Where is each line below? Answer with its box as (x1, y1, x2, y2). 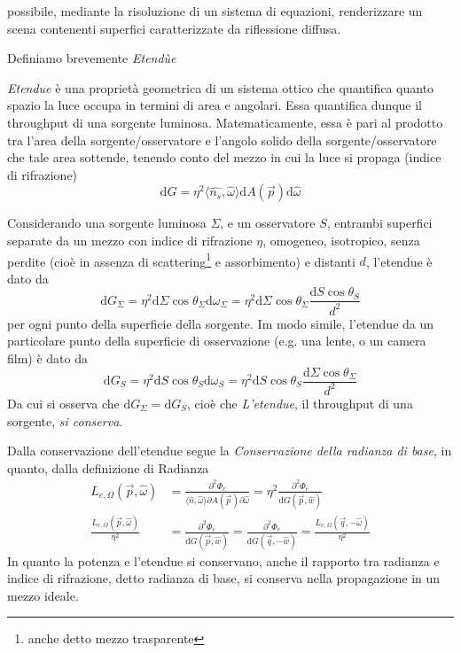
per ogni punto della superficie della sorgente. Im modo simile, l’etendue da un (7, 314, 434, 332)
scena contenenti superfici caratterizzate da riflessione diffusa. (7, 19, 341, 37)
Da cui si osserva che (7, 393, 120, 412)
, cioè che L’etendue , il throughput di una (187, 393, 413, 412)
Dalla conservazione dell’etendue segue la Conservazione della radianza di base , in (7, 441, 452, 460)
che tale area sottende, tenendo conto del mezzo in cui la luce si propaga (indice (7, 148, 441, 167)
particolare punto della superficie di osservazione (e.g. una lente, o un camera (7, 331, 426, 350)
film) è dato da (7, 348, 88, 367)
